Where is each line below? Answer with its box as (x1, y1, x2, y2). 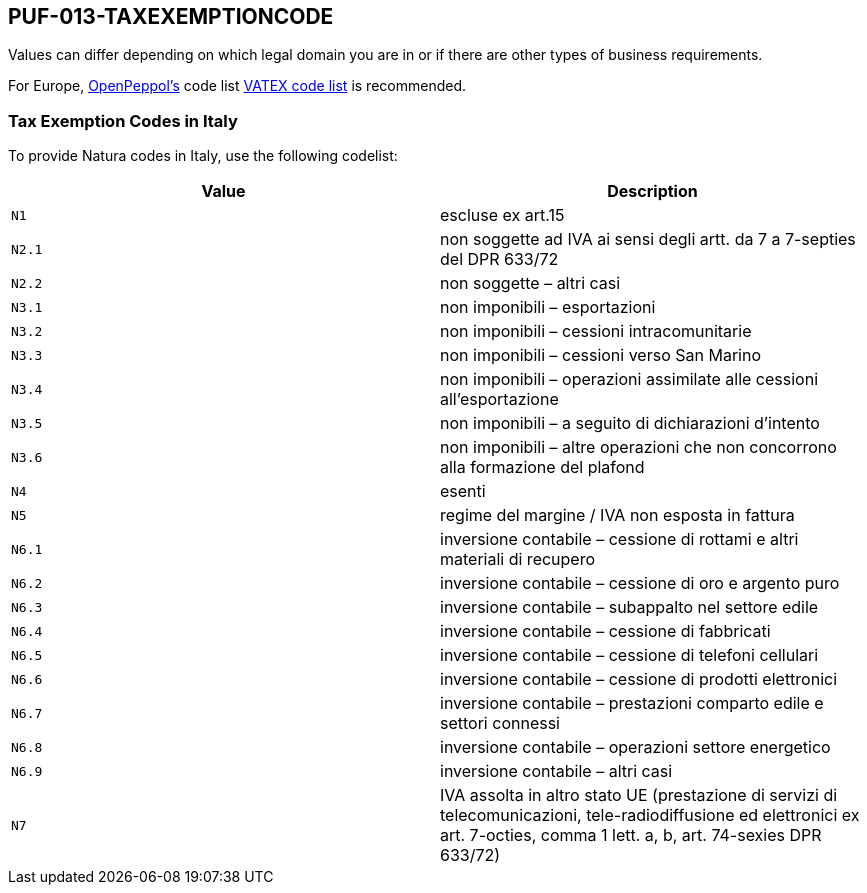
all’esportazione (440, 389, 559, 410)
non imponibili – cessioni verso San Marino (440, 345, 761, 366)
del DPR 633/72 (440, 249, 559, 270)
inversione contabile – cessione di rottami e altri (440, 529, 799, 550)
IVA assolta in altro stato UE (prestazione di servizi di (440, 785, 838, 806)
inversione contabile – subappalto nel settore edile (440, 597, 819, 618)
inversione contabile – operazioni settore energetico (440, 737, 831, 758)
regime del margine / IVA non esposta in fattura (440, 505, 795, 526)
